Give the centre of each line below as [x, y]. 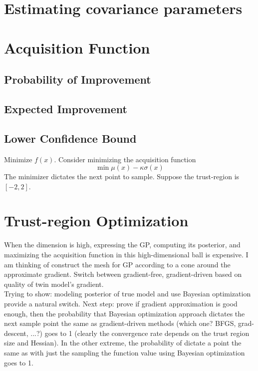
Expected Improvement [66, 108]
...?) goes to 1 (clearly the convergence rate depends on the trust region [140, 333]
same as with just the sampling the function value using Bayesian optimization [125, 352]
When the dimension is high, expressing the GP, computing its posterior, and [122, 245]
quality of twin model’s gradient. [54, 284]
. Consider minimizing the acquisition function [125, 159]
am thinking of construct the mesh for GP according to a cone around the [117, 264]
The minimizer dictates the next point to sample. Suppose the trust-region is [122, 176]
